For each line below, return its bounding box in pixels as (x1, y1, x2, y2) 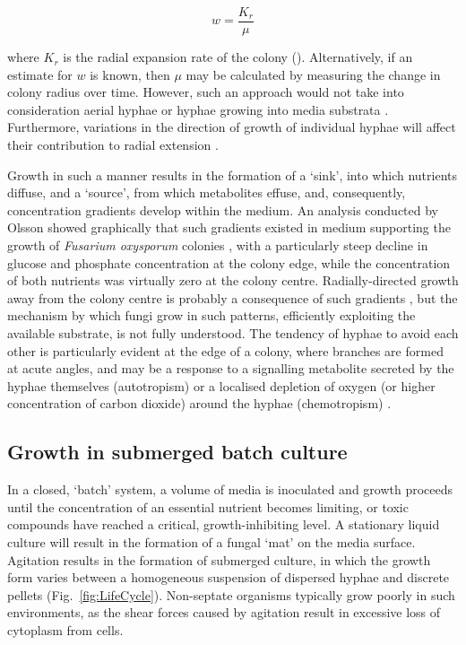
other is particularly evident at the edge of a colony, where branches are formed (7, 341, 444, 360)
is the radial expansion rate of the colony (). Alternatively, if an (63, 48, 413, 66)
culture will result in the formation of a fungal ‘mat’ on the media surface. (7, 532, 416, 551)
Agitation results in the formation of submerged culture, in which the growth (7, 550, 431, 569)
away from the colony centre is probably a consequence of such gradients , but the (7, 288, 458, 307)
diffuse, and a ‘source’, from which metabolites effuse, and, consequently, (7, 183, 406, 202)
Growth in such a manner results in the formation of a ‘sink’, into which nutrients (7, 165, 457, 184)
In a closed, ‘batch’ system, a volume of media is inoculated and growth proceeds (7, 480, 453, 499)
